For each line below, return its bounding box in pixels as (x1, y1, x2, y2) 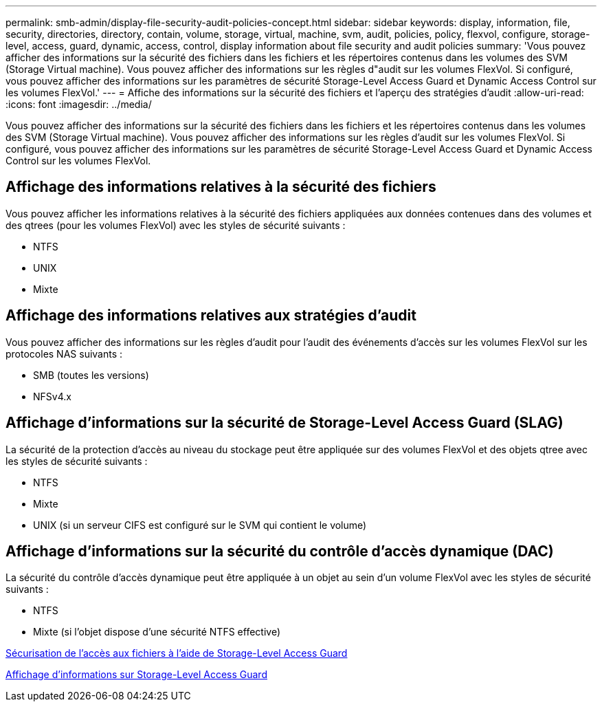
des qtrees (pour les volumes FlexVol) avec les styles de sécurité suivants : (5, 219, 346, 231)
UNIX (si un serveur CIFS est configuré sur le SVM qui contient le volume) (33, 519, 367, 531)
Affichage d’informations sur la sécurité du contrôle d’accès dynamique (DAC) (5, 542, 554, 560)
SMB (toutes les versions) (33, 369, 149, 381)
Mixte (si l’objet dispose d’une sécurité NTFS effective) (33, 626, 280, 638)
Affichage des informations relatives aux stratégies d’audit (5, 307, 416, 325)
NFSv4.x (33, 390, 71, 402)
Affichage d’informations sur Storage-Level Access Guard (5, 668, 267, 681)
